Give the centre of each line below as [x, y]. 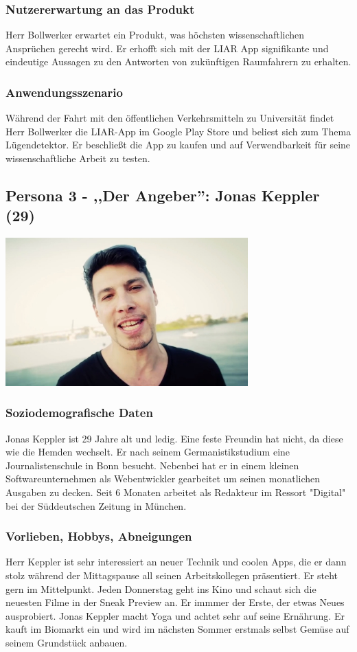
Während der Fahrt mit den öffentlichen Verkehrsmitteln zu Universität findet [170, 118]
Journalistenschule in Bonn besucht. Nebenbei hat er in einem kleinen [152, 465]
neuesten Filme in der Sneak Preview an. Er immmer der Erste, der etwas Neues [175, 602]
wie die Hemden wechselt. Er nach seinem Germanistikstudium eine [148, 452]
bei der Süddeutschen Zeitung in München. [96, 505]
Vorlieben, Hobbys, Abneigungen [99, 536]
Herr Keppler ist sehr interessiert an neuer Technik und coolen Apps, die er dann [176, 562]
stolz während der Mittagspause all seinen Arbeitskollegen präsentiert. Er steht [172, 575]
